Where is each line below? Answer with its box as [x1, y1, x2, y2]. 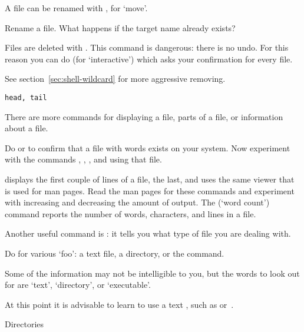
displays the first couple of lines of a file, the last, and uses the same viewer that [5, 173, 295, 185]
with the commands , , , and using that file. [5, 153, 162, 165]
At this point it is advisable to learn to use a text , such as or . [5, 298, 234, 310]
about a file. [5, 122, 48, 134]
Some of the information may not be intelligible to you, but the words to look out [5, 267, 300, 279]
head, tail [5, 93, 47, 102]
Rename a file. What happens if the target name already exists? [5, 21, 236, 34]
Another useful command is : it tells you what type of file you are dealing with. [5, 227, 291, 240]
